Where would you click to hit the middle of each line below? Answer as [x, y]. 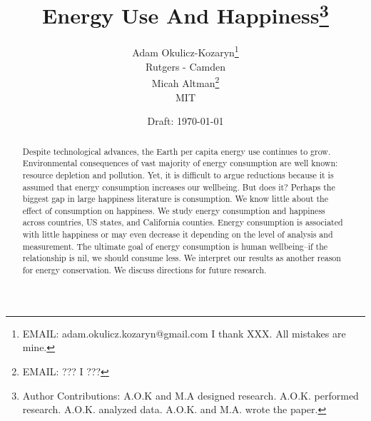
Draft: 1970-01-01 [185, 121]
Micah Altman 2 [185, 82]
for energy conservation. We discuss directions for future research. [144, 270]
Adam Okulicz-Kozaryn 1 [185, 51]
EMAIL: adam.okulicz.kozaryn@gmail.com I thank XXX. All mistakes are [184, 333]
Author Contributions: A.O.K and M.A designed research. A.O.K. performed [190, 395]
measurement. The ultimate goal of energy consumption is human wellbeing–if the [175, 246]
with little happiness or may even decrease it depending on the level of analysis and [178, 234]
